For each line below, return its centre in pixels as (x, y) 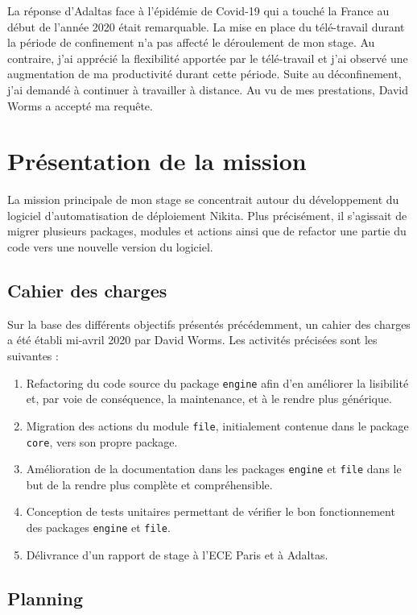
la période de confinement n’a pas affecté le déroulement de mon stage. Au (191, 42)
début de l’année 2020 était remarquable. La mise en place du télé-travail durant (206, 26)
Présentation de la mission (157, 161)
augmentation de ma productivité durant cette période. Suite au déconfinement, (204, 74)
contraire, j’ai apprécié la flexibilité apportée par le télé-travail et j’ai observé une (208, 58)
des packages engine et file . (98, 528)
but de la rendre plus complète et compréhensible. (149, 484)
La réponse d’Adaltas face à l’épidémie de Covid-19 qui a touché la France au (198, 10)
